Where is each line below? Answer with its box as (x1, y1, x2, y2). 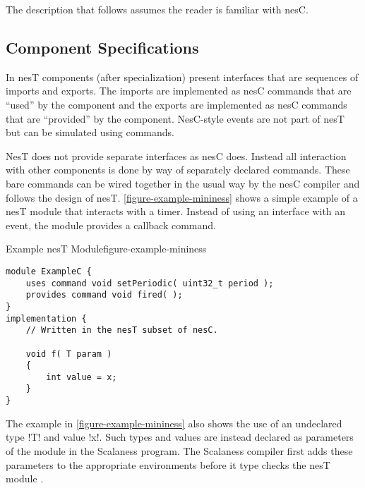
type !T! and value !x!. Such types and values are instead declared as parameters (6, 429, 354, 444)
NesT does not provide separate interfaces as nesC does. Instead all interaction (6, 148, 347, 163)
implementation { (6, 313, 87, 324)
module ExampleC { (6, 266, 92, 276)
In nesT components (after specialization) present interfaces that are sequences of (6, 69, 359, 84)
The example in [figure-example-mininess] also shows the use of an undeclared (6, 415, 342, 430)
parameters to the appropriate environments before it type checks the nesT (6, 457, 330, 472)
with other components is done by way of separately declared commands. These (6, 162, 350, 177)
